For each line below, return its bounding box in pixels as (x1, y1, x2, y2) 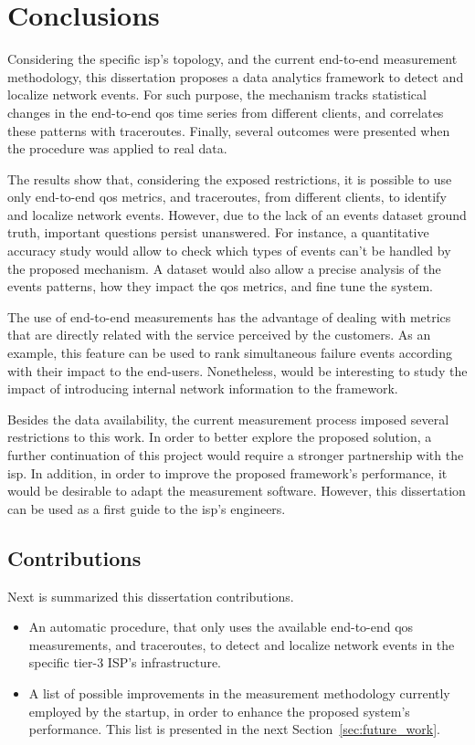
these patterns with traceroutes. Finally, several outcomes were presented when (7, 121, 450, 140)
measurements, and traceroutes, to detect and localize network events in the (28, 635, 455, 654)
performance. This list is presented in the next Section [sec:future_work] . (28, 719, 440, 739)
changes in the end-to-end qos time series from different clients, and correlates (7, 102, 444, 121)
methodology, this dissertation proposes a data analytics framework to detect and (7, 67, 464, 86)
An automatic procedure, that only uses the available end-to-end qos (28, 617, 414, 636)
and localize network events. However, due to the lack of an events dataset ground (7, 205, 467, 224)
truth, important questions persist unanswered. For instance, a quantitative (7, 223, 429, 242)
